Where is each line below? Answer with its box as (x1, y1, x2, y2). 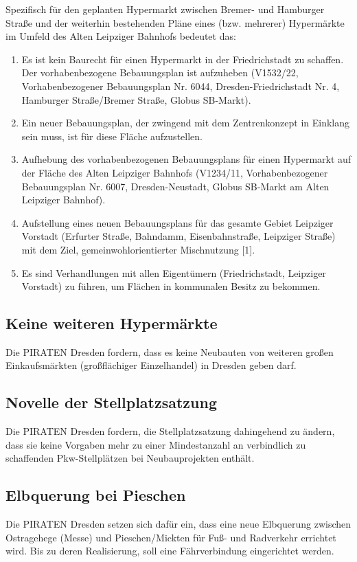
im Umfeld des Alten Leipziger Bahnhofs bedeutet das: (5, 29, 236, 43)
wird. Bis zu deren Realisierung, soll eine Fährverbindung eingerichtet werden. (5, 543, 334, 558)
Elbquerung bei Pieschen (5, 484, 186, 506)
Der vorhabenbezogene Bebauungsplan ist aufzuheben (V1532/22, (21, 65, 299, 80)
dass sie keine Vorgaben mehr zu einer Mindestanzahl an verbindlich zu (5, 437, 306, 451)
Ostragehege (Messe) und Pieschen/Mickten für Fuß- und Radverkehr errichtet (5, 530, 336, 544)
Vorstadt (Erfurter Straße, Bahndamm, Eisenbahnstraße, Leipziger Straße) (21, 229, 336, 243)
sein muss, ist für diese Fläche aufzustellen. (21, 128, 203, 143)
